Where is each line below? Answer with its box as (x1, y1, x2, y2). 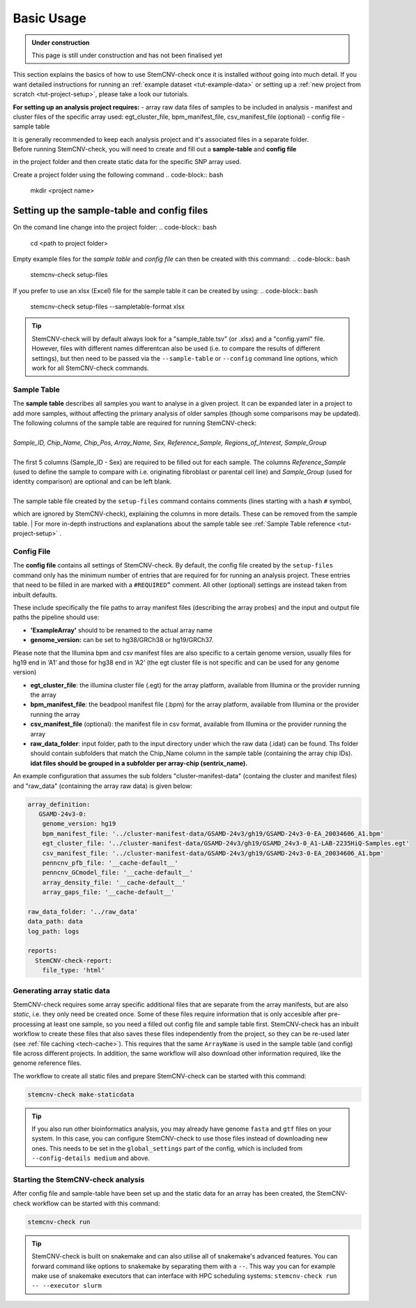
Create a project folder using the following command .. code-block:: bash (13, 170, 224, 179)
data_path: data (27, 918, 84, 926)
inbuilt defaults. (13, 590, 58, 599)
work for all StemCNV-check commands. (31, 364, 149, 373)
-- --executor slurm (31, 1281, 102, 1290)
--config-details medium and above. (31, 1154, 150, 1162)
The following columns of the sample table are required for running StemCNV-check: (13, 419, 257, 427)
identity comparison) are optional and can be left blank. (13, 477, 172, 486)
